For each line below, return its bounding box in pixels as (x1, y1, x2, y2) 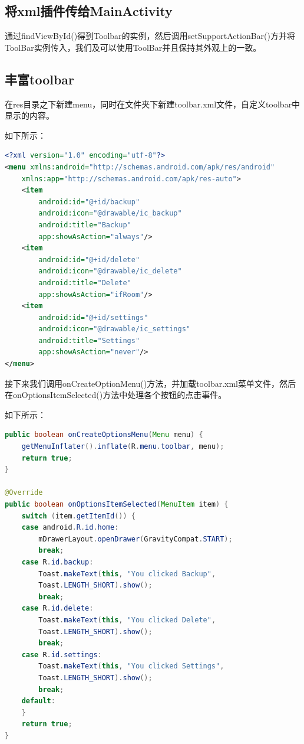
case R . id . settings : (21, 650, 102, 659)
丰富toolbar (5, 70, 75, 88)
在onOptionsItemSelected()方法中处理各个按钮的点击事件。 (5, 389, 227, 401)
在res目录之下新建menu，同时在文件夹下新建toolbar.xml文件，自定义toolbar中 (5, 97, 300, 110)
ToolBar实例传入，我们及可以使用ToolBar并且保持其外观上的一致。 (5, 41, 262, 53)
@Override (5, 488, 43, 497)
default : (21, 697, 55, 706)
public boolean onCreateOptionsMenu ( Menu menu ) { (5, 430, 203, 439)
